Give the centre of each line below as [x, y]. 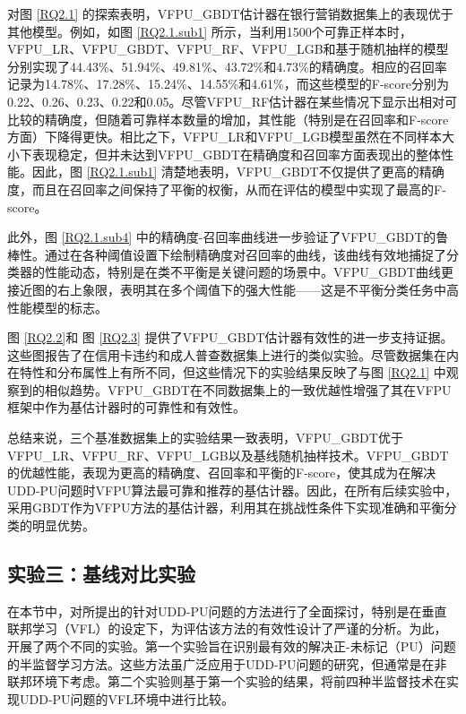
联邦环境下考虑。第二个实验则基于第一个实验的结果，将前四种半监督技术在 [227, 681]
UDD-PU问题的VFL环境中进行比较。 [126, 698]
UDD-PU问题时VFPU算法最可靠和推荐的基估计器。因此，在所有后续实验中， [233, 490]
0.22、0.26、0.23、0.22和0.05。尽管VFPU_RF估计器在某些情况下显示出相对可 [233, 101]
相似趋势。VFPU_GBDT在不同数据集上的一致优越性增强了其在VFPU [248, 389]
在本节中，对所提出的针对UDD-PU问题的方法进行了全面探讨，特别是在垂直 [227, 611]
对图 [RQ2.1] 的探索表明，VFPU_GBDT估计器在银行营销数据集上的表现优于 [230, 13]
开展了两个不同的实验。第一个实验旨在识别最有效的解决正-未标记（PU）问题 [232, 646]
